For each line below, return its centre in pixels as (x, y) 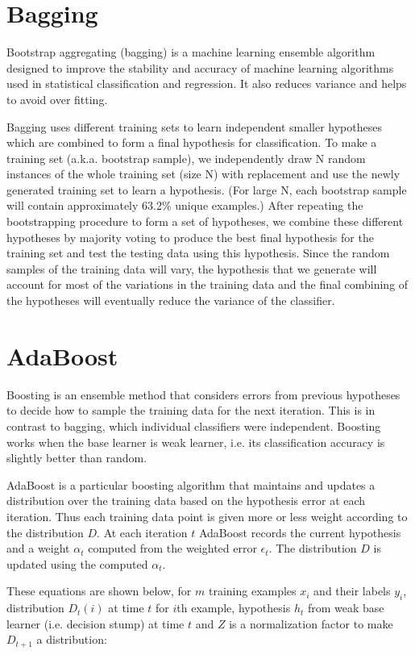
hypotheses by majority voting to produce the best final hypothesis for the (190, 237)
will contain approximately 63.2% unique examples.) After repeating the (185, 205)
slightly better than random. (77, 458)
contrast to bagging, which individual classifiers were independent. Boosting (194, 426)
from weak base (346, 608)
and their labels (352, 591)
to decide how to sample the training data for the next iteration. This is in (191, 410)
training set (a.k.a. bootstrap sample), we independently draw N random (186, 158)
